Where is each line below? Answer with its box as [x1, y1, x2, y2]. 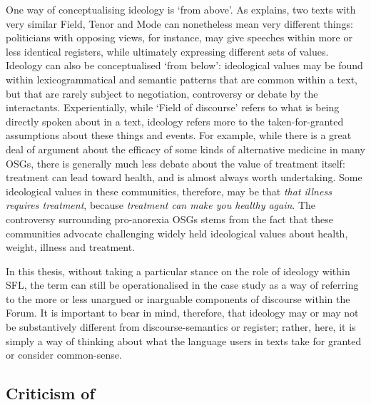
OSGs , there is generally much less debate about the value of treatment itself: [6, 155, 345, 170]
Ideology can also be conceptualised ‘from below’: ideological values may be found [6, 58, 363, 73]
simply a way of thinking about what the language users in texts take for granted [6, 333, 362, 348]
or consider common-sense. [6, 347, 122, 362]
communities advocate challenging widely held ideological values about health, [6, 225, 348, 240]
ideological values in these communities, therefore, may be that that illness [6, 183, 332, 198]
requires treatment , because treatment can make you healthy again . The [6, 198, 316, 212]
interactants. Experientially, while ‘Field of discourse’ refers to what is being [6, 100, 340, 115]
